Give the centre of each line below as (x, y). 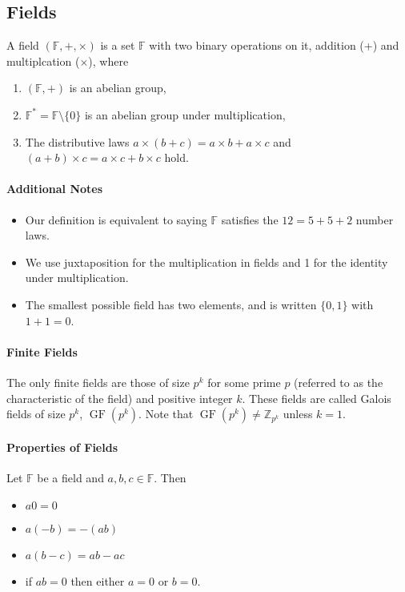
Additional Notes (55, 189)
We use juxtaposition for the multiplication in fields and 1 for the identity (207, 262)
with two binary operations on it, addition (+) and (274, 45)
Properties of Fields (62, 447)
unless (298, 414)
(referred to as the (339, 382)
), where (108, 60)
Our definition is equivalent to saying (116, 219)
